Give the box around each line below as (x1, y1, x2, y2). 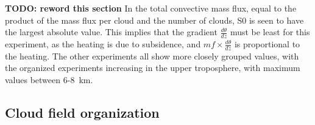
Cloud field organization (5, 103, 160, 122)
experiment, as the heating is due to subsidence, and (5, 38, 201, 50)
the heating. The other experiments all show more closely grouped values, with (5, 49, 299, 62)
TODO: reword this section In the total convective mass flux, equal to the (5, 2, 297, 14)
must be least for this (230, 25, 310, 38)
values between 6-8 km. (5, 73, 93, 86)
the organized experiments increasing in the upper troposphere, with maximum (5, 61, 300, 74)
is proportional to (234, 38, 300, 50)
